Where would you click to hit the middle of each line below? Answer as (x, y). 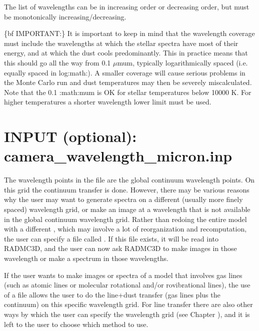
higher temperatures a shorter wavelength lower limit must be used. (108, 102)
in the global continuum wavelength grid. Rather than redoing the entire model (125, 219)
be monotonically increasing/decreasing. (65, 16)
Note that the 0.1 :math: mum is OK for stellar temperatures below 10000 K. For (128, 92)
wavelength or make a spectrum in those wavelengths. (86, 258)
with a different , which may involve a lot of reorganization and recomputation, (125, 229)
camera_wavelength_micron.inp (118, 156)
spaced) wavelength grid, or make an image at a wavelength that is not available (127, 209)
